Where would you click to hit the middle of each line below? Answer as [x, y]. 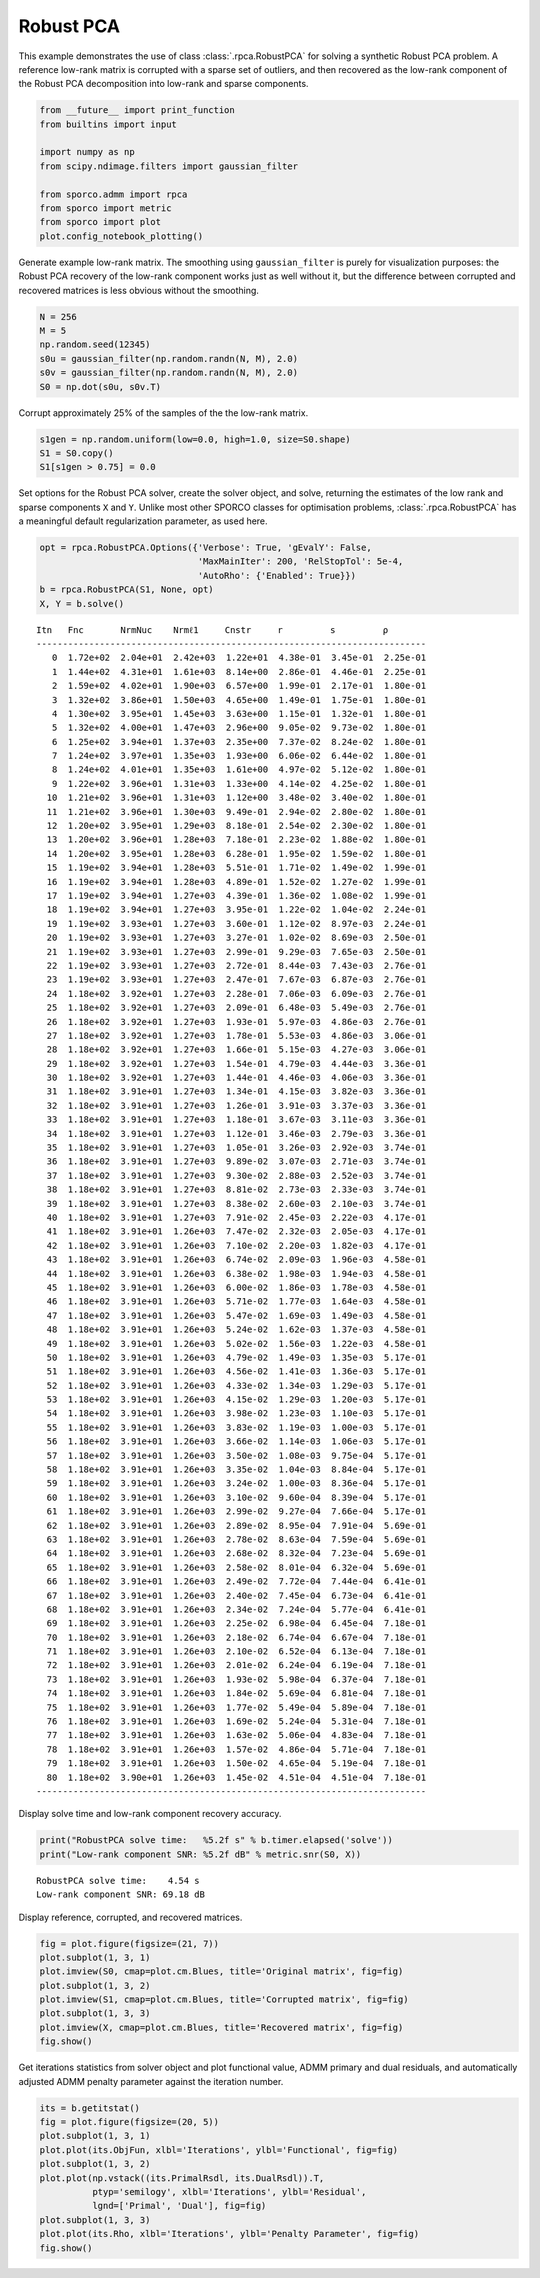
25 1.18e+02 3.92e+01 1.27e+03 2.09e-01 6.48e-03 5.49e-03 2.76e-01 [236, 1008]
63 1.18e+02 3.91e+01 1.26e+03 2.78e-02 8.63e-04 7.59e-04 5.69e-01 [236, 1539]
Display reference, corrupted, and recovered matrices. [130, 1917]
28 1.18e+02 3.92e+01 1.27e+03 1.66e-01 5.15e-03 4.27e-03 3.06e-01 [236, 1049]
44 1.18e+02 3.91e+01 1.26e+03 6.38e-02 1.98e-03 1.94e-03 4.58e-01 [236, 1273]
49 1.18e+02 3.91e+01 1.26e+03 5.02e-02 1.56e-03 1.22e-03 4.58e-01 [236, 1343]
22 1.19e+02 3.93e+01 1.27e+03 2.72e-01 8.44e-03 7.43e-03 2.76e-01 [236, 965]
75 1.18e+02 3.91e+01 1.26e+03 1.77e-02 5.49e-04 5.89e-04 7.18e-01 [236, 1707]
